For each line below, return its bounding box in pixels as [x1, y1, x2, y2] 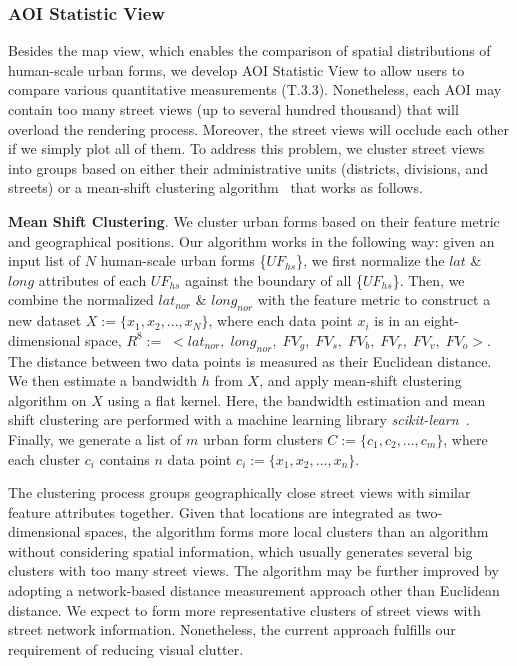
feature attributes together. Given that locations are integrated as [8, 501, 412, 522]
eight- [424, 310, 459, 331]
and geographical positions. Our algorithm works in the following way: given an [8, 230, 495, 251]
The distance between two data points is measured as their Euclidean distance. [8, 350, 492, 371]
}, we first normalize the [296, 250, 445, 271]
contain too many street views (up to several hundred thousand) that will [8, 99, 459, 119]
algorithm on [8, 389, 87, 410]
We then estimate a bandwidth [8, 370, 198, 391]
